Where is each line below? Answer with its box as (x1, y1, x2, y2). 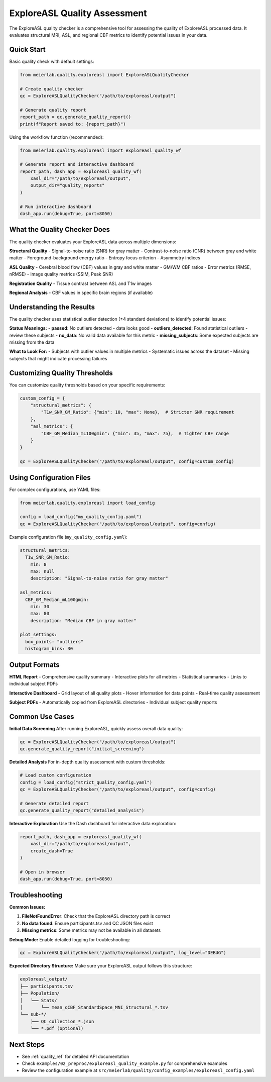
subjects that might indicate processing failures (9, 355, 107, 361)
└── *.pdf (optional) (30, 1026, 84, 1031)
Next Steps (9, 1040, 45, 1049)
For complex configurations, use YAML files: (9, 486, 101, 493)
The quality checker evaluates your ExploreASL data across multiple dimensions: (9, 239, 177, 245)
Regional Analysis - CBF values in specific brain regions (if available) (9, 289, 153, 296)
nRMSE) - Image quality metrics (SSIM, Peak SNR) (9, 271, 113, 277)
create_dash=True (30, 848, 73, 854)
